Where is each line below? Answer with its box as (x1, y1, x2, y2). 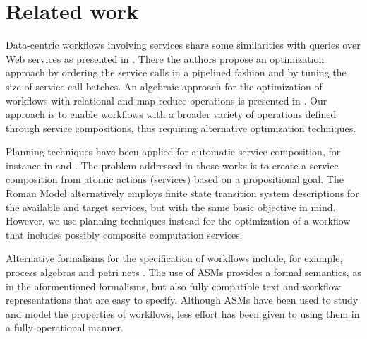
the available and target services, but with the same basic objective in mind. (6, 199, 336, 214)
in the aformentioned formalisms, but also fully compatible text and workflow (6, 278, 341, 293)
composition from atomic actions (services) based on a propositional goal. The (6, 172, 344, 186)
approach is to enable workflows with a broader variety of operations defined (6, 107, 337, 121)
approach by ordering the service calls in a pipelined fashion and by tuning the (6, 65, 347, 80)
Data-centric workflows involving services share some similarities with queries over (6, 37, 361, 52)
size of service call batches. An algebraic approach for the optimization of (6, 78, 323, 93)
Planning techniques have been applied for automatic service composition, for (6, 144, 341, 159)
